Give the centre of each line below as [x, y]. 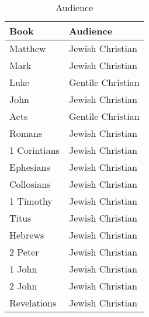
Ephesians [30, 167]
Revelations [33, 303]
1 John [23, 269]
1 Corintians [34, 150]
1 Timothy [31, 201]
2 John [23, 286]
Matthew [28, 48]
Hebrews [27, 235]
